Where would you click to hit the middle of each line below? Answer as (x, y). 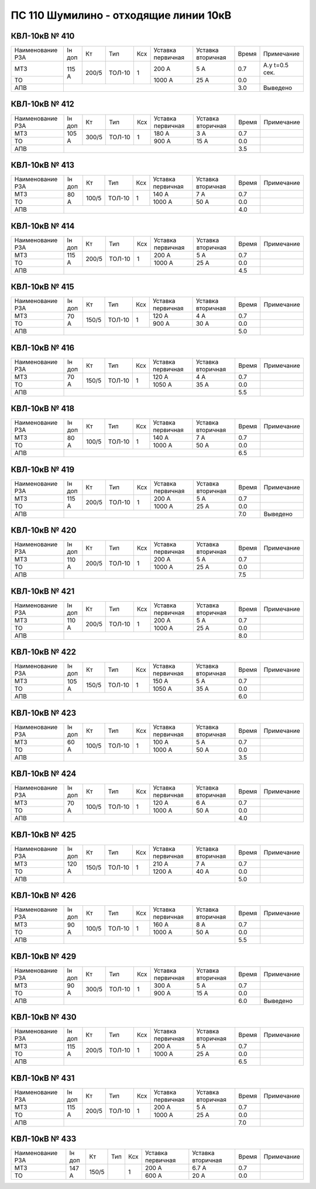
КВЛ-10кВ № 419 (43, 469)
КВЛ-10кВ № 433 (44, 1139)
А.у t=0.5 (276, 66)
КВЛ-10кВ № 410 (43, 36)
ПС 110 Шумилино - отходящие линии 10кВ (121, 15)
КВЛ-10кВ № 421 (43, 591)
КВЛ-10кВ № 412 (42, 104)
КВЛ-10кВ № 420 (44, 530)
